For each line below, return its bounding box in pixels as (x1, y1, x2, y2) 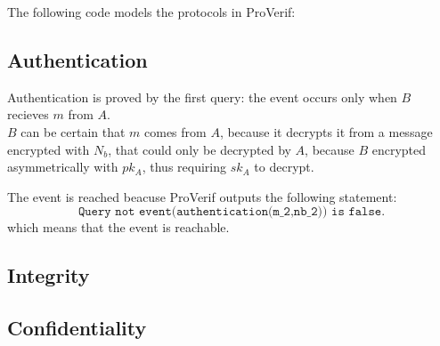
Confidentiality (7, 314, 147, 342)
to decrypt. (254, 157, 314, 176)
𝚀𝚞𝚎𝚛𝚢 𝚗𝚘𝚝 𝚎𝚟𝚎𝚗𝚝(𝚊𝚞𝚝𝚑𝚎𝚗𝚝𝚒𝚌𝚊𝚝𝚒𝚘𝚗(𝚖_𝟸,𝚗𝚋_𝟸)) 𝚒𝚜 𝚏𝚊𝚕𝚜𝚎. (77, 205, 386, 219)
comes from (144, 122, 207, 141)
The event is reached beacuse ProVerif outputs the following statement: (7, 187, 397, 205)
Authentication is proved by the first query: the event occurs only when (7, 87, 397, 106)
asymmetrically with (7, 157, 118, 176)
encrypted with (7, 140, 90, 158)
